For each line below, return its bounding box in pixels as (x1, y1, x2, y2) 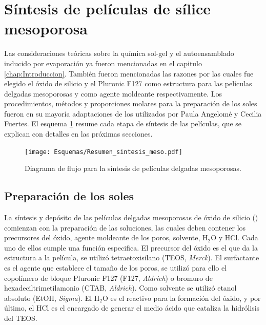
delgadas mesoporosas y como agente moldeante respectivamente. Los (4, 88, 222, 99)
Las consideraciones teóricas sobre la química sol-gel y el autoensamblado (4, 48, 234, 59)
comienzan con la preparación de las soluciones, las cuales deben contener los (4, 222, 246, 233)
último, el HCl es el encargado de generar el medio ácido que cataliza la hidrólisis (4, 302, 260, 313)
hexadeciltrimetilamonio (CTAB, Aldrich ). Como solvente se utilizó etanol (4, 282, 237, 293)
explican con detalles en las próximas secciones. (4, 128, 153, 139)
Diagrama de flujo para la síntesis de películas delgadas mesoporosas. (25, 163, 241, 174)
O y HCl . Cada (211, 232, 258, 243)
